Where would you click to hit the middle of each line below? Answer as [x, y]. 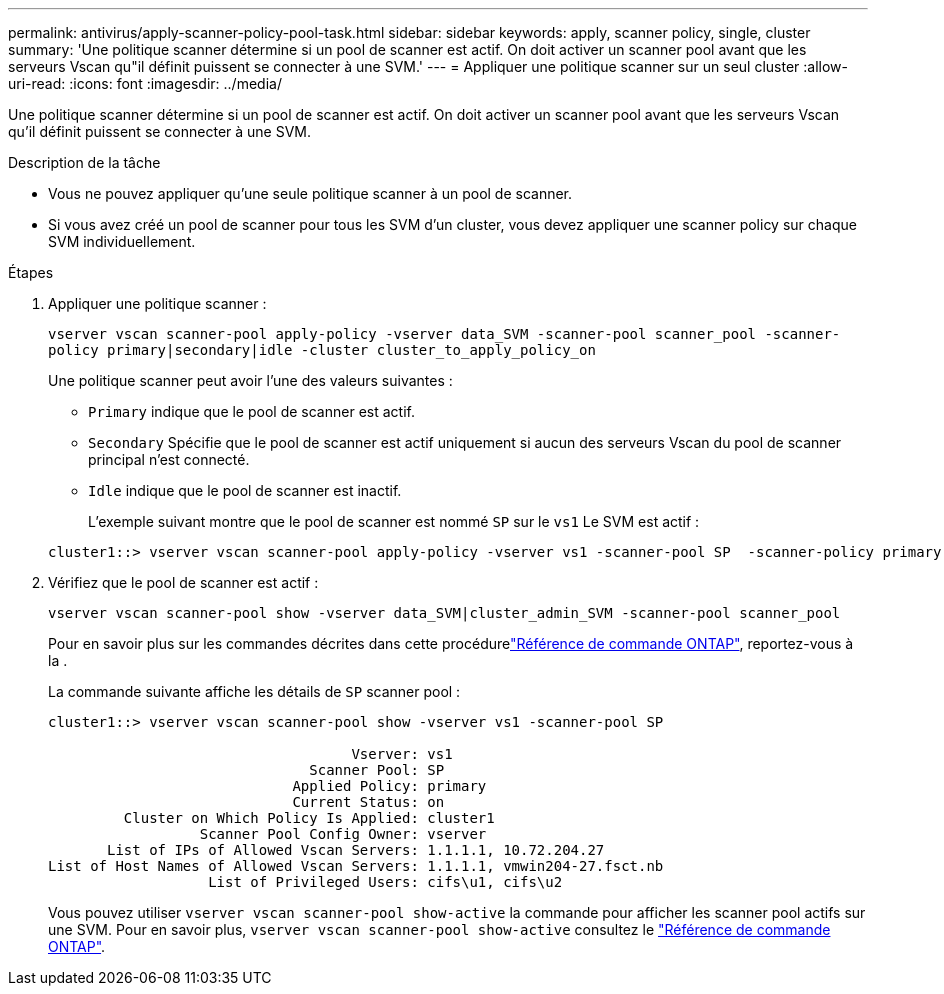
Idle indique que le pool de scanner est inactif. [245, 490]
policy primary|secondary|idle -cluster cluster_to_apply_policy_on [322, 350]
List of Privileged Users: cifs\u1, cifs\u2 [385, 882]
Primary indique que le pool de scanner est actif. [251, 411]
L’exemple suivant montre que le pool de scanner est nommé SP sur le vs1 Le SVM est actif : [394, 521]
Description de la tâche [84, 162]
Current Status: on [368, 802]
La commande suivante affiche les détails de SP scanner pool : [254, 691]
